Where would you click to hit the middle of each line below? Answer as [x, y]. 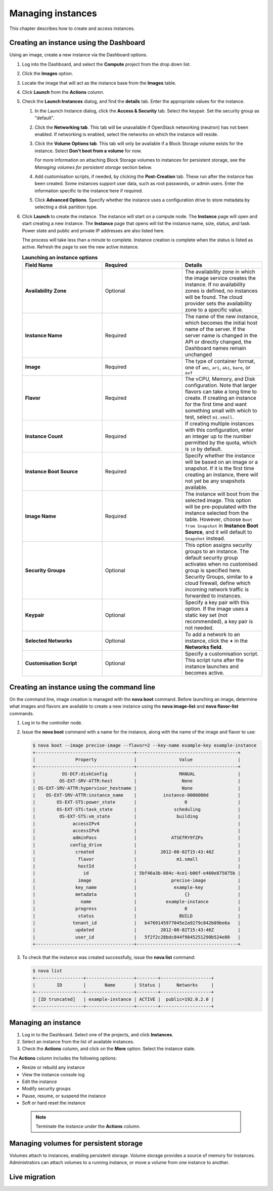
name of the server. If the [215, 329]
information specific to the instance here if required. [89, 191]
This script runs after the [214, 660]
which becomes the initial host [221, 323]
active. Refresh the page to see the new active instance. [80, 247]
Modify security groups [46, 1089]
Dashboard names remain [215, 348]
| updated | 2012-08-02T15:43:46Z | [137, 930]
